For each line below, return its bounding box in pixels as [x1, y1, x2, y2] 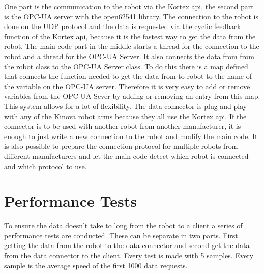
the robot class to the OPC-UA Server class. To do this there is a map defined [4, 61, 248, 71]
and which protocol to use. [4, 160, 87, 171]
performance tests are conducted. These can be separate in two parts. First [4, 230, 238, 240]
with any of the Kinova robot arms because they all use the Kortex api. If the [4, 111, 247, 121]
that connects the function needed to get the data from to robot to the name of [4, 71, 252, 81]
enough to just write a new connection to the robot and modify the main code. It [4, 130, 258, 141]
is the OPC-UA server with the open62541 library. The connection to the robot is [4, 11, 258, 21]
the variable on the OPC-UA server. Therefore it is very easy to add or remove [4, 80, 250, 91]
